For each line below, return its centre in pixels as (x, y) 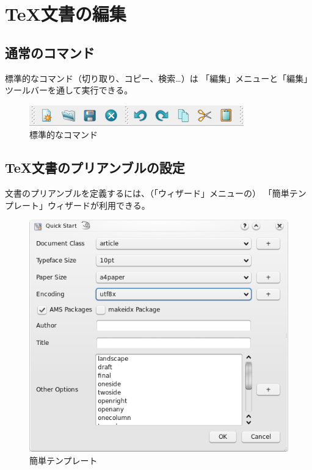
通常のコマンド (50, 52)
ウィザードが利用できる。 (99, 205)
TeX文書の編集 (66, 14)
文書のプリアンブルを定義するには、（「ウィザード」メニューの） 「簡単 (147, 193)
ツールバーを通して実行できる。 (69, 90)
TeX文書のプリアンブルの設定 (95, 168)
